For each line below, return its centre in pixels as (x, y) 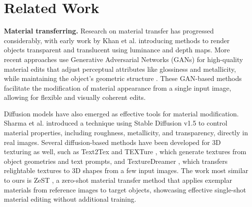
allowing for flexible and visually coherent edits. (75, 97)
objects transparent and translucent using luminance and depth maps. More (117, 50)
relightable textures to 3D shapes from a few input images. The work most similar (126, 170)
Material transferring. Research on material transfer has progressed (109, 31)
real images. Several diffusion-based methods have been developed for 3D (112, 142)
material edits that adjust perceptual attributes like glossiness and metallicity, (120, 69)
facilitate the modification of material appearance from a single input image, (118, 88)
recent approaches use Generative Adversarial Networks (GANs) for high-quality (124, 59)
